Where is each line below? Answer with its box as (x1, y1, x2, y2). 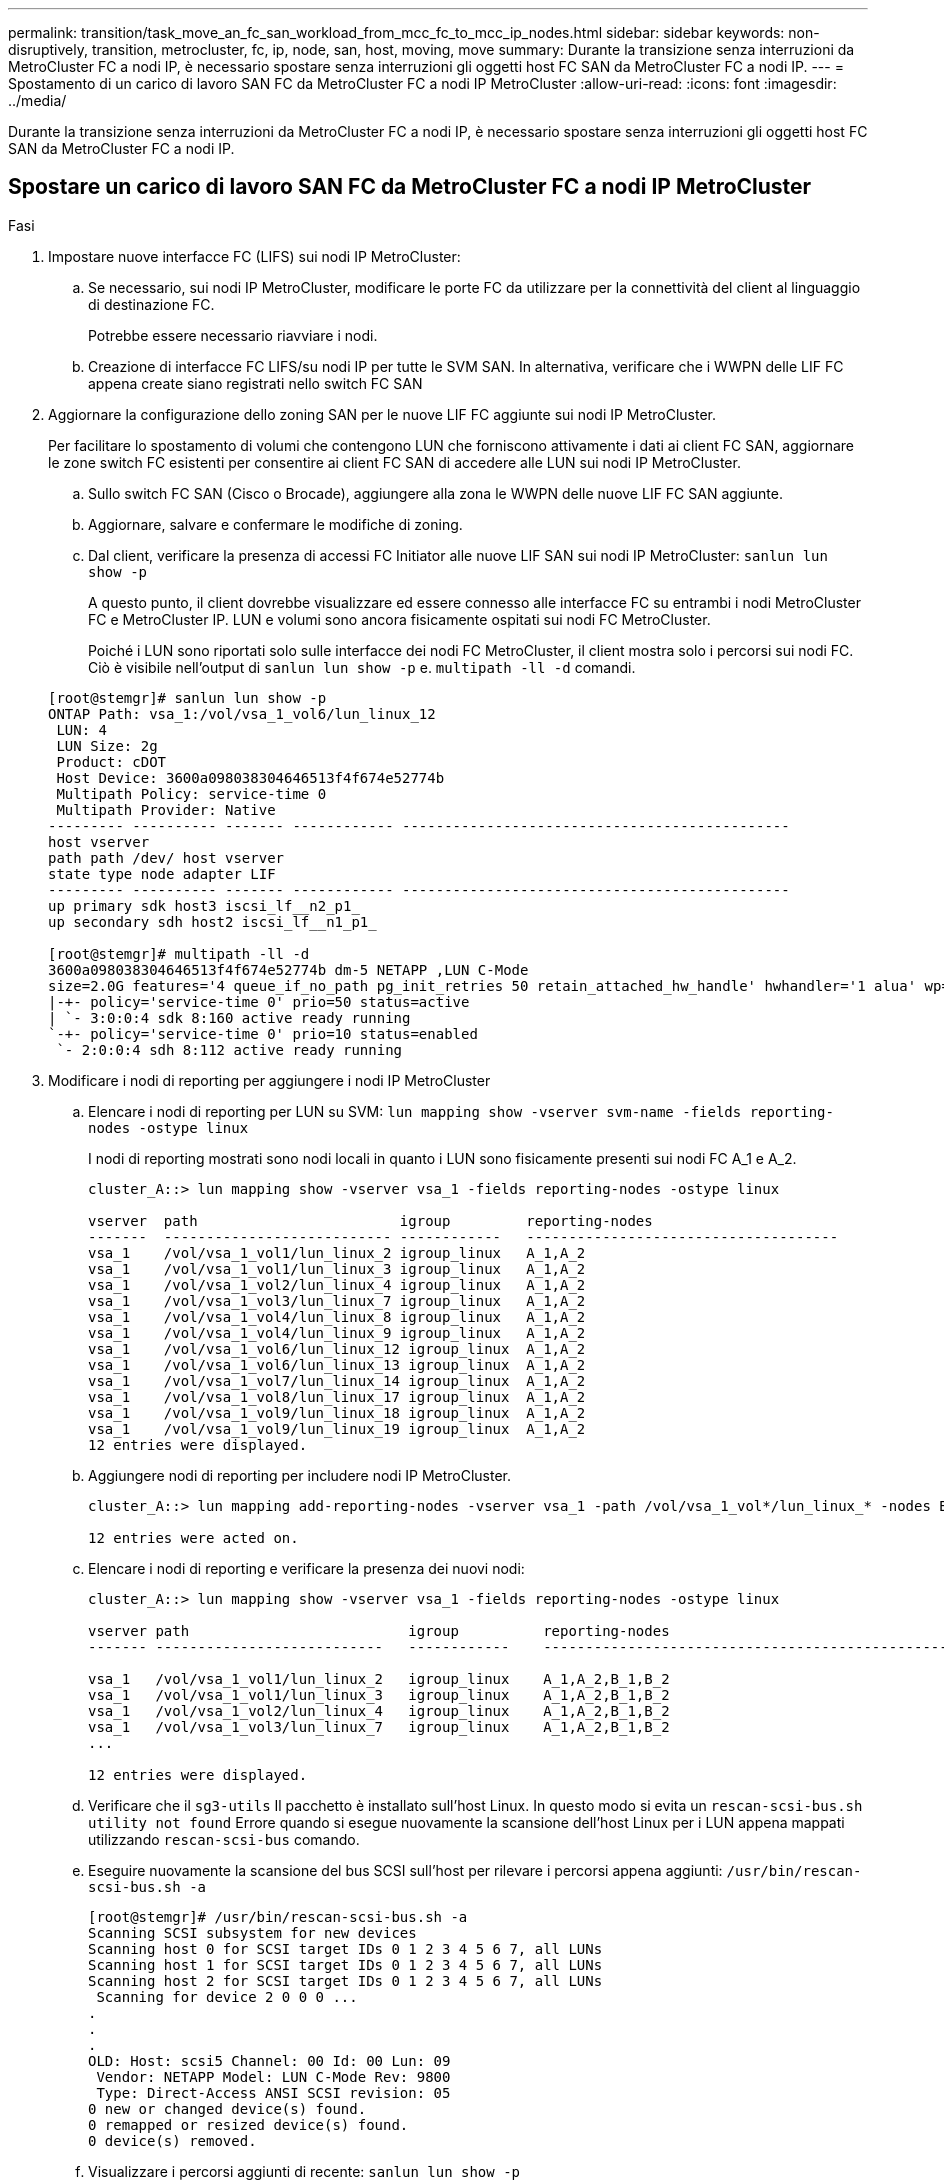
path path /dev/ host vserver (48, 849, 285, 866)
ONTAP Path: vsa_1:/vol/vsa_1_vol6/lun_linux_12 (48, 705, 436, 722)
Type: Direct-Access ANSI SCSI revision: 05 (96, 2084, 451, 2101)
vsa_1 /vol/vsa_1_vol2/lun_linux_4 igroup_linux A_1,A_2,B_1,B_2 (88, 1702, 670, 1719)
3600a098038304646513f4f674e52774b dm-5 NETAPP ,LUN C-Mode (48, 961, 529, 978)
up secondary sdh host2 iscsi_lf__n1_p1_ (48, 913, 377, 930)
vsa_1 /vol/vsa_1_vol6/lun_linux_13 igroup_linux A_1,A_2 (88, 1356, 586, 1373)
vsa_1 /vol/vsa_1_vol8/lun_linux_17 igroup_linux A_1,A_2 (88, 1388, 586, 1405)
